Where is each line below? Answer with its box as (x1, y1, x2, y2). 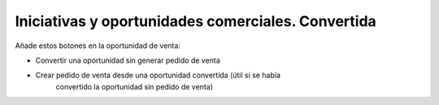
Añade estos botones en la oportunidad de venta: (15, 41, 180, 50)
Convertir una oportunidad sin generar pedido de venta (35, 55, 221, 65)
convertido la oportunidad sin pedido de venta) (55, 81, 213, 91)
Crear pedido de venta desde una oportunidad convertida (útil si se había (35, 70, 280, 81)
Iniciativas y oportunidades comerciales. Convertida (15, 12, 377, 30)
